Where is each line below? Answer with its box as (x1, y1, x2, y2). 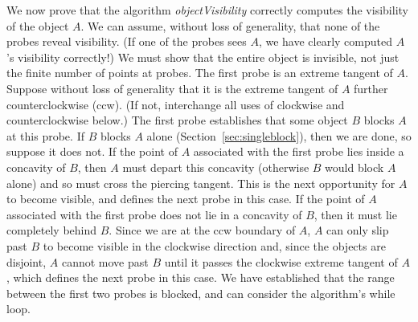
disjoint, (6, 253, 47, 270)
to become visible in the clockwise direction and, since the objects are (43, 237, 386, 254)
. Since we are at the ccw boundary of (109, 222, 296, 238)
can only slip (326, 222, 389, 238)
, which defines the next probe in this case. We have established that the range (6, 269, 395, 286)
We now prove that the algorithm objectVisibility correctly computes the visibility (6, 2, 408, 18)
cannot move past (61, 253, 149, 270)
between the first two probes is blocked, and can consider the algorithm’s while (6, 284, 395, 301)
